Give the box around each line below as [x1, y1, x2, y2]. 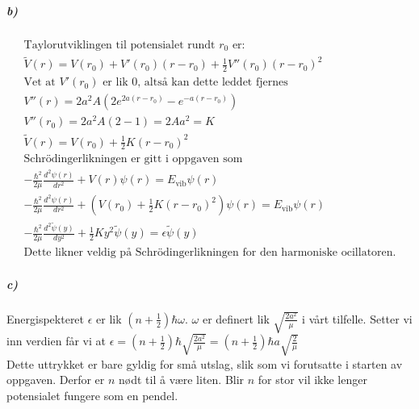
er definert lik [202, 310, 270, 327]
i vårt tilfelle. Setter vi [302, 310, 413, 327]
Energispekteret [6, 310, 85, 327]
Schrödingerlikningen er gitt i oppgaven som [23, 153, 243, 165]
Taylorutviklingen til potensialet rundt [23, 39, 216, 51]
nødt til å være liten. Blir [119, 371, 245, 388]
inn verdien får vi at [6, 332, 106, 349]
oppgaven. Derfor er [6, 371, 105, 388]
